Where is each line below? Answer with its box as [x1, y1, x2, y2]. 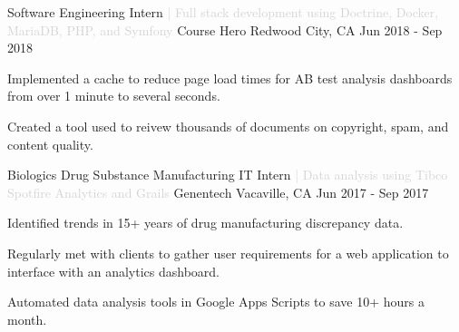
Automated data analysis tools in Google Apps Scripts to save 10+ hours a [7, 292, 425, 311]
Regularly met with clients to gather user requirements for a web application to [7, 243, 449, 262]
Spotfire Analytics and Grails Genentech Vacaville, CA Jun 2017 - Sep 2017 [7, 182, 429, 201]
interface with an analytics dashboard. [7, 261, 220, 280]
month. [7, 309, 47, 328]
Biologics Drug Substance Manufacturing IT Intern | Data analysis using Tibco [7, 165, 448, 184]
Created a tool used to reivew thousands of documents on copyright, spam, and [7, 116, 449, 135]
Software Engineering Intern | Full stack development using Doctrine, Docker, [7, 3, 439, 21]
